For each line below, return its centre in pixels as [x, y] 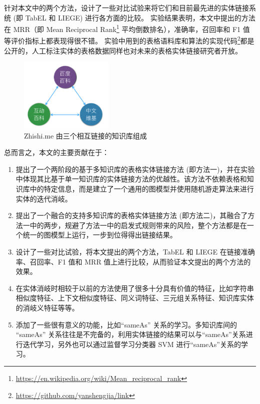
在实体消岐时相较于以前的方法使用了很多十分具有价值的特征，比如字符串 [135, 288]
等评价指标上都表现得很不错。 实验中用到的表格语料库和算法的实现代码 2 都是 [129, 40]
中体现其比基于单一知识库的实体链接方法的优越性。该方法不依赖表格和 [131, 179]
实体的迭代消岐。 [44, 198]
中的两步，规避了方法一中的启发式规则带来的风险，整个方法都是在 [138, 225]
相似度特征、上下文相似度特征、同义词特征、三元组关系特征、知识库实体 [135, 298]
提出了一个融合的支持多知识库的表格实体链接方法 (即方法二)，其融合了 [132, 215]
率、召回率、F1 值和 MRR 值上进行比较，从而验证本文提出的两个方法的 [133, 261]
